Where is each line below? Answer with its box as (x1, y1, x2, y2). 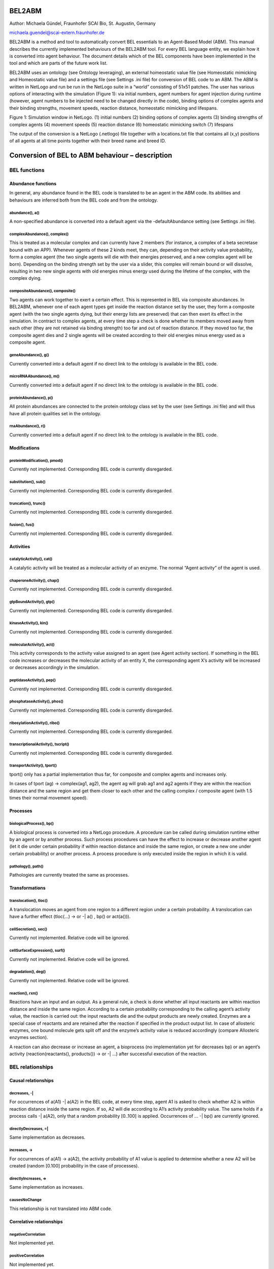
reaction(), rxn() (9, 990, 38, 996)
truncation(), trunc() (9, 500, 46, 506)
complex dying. (9, 275, 42, 281)
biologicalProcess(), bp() (9, 821, 54, 826)
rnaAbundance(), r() (9, 424, 46, 429)
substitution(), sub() (9, 480, 46, 485)
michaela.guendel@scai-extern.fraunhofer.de (9, 29, 105, 36)
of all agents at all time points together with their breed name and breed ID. (9, 138, 166, 144)
